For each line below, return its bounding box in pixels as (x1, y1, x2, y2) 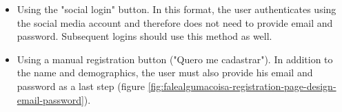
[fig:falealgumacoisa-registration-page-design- (148, 78, 336, 93)
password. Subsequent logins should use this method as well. (17, 29, 272, 43)
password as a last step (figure (17, 78, 145, 93)
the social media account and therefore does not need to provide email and (17, 15, 333, 30)
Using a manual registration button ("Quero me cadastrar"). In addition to (17, 52, 333, 66)
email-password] (17, 92, 84, 107)
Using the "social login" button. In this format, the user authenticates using (17, 2, 336, 16)
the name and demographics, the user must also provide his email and (17, 65, 313, 80)
